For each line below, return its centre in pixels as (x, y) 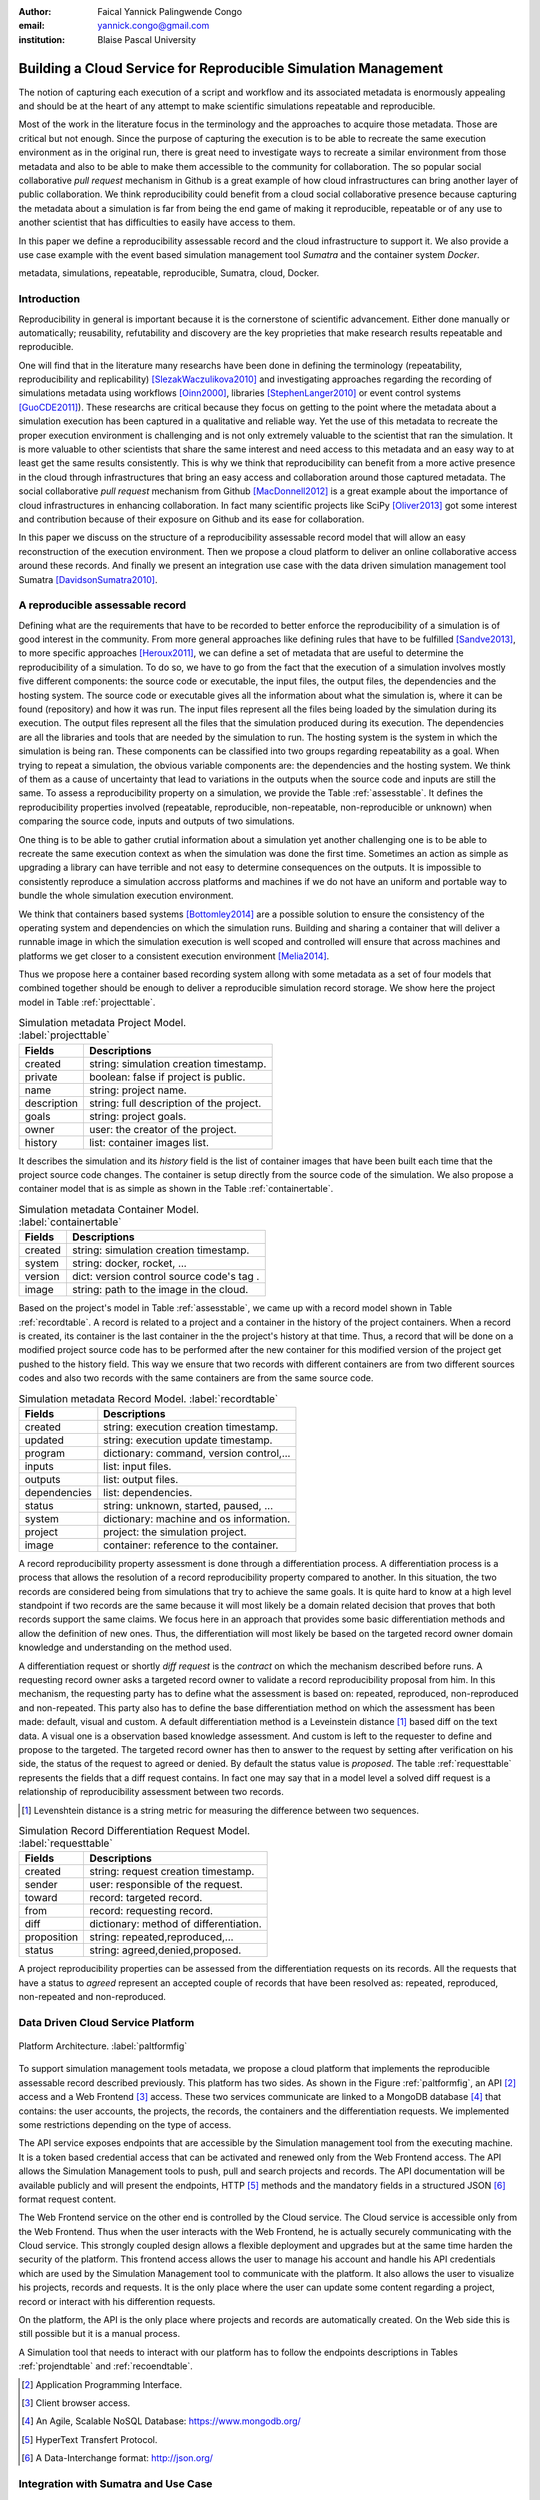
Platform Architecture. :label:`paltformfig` (103, 2046)
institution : (42, 39)
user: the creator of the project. (162, 1129)
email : (31, 26)
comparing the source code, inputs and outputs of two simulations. (156, 821)
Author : (35, 11)
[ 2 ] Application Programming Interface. (102, 2384)
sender (41, 1885)
